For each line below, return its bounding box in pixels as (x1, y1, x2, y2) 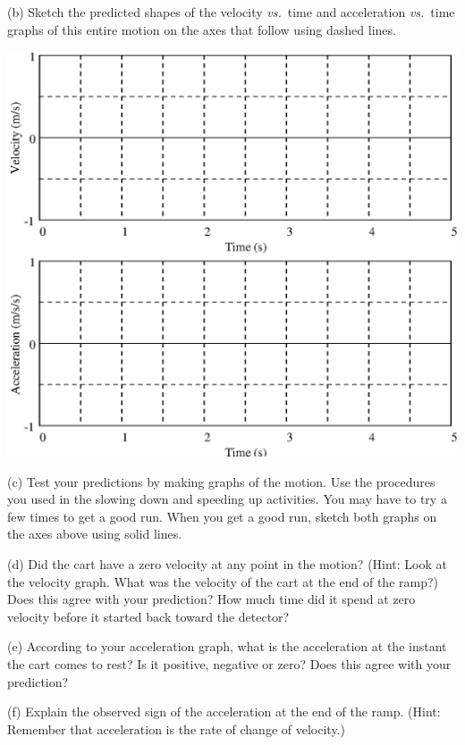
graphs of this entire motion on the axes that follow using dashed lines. (7, 20, 396, 38)
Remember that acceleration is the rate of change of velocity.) (7, 719, 345, 738)
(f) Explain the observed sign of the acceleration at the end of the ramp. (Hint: (7, 702, 441, 721)
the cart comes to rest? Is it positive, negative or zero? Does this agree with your (7, 654, 452, 673)
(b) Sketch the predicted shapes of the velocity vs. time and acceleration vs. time (7, 3, 455, 21)
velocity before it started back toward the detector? (7, 607, 290, 625)
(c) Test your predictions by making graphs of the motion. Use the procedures (7, 472, 435, 490)
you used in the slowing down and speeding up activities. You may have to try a (7, 490, 447, 508)
